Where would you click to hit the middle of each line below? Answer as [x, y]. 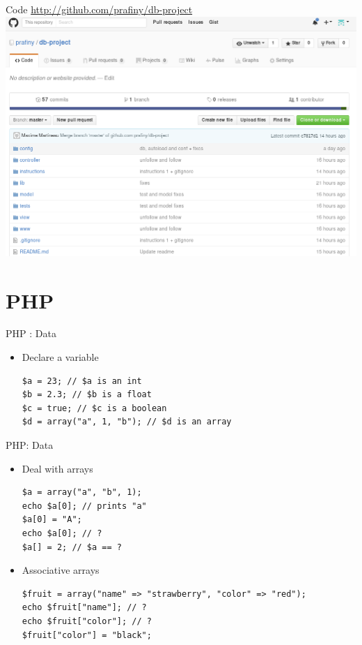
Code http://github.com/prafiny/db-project [99, 9]
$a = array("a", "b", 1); [82, 492]
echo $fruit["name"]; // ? [84, 608]
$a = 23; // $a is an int [82, 381]
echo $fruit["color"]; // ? [87, 621]
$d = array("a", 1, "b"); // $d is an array [127, 422]
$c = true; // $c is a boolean [94, 408]
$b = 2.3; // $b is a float [87, 395]
